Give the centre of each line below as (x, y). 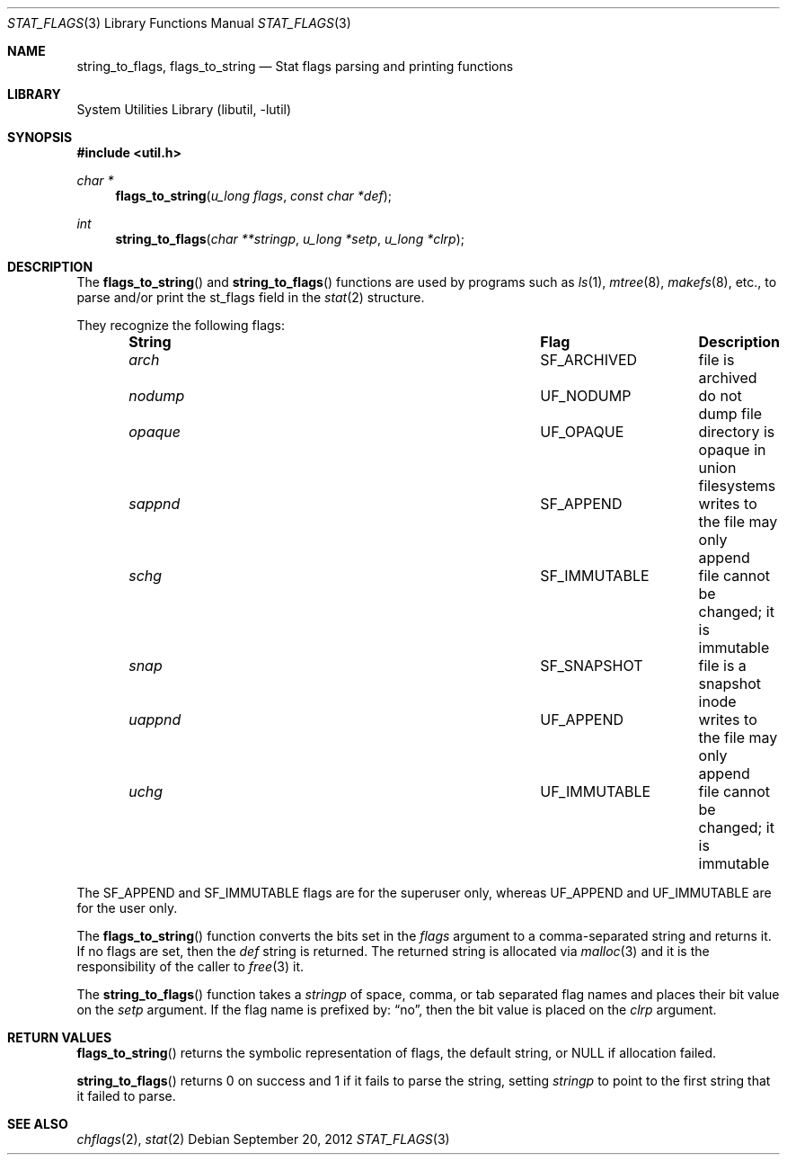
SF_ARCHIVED (589, 360)
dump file (730, 414)
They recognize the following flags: (181, 325)
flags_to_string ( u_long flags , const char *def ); (254, 196)
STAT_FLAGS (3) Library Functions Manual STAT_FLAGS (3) (179, 23)
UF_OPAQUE (582, 432)
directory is (737, 432)
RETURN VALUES (60, 1037)
